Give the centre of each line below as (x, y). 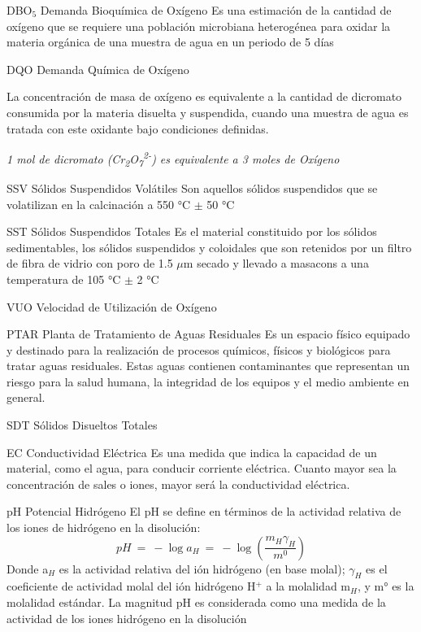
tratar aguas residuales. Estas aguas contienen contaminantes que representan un (208, 366)
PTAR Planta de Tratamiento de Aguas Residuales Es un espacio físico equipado (208, 334)
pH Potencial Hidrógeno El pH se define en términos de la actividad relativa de (204, 511)
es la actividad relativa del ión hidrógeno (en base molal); (202, 568)
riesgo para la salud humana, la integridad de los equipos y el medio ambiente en (208, 381)
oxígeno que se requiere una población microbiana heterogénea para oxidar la (199, 26)
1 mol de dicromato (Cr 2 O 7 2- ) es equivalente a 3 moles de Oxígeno (173, 159)
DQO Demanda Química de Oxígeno (98, 69)
